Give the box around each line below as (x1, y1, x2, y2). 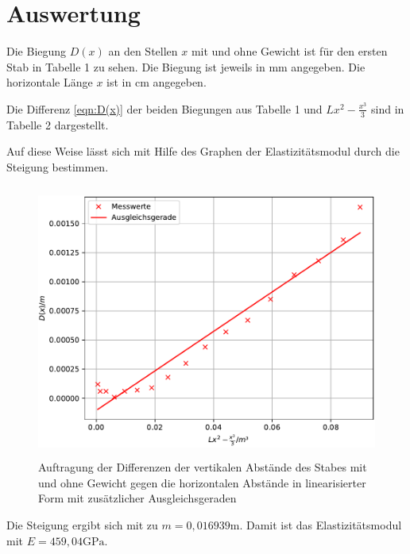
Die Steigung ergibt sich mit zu (6, 517, 158, 533)
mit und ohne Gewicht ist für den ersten (191, 43, 388, 60)
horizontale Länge (6, 74, 93, 90)
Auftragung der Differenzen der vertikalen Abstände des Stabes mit (38, 459, 367, 475)
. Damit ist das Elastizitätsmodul (239, 517, 402, 533)
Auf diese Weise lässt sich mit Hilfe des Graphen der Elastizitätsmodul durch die (6, 143, 400, 160)
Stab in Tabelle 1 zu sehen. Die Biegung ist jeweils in (6, 58, 265, 75)
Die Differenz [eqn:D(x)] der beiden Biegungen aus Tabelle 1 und (6, 100, 323, 117)
